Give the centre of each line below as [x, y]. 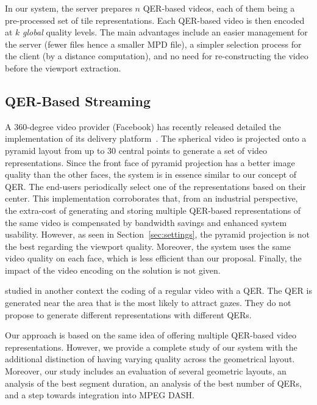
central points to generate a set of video [193, 150]
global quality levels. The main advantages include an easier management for [165, 32]
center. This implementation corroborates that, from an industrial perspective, [151, 198]
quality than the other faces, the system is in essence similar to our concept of [151, 174]
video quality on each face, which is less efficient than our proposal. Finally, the [153, 258]
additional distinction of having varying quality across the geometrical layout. [150, 359]
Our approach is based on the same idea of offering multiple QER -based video [151, 335]
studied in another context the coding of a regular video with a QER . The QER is [158, 290]
